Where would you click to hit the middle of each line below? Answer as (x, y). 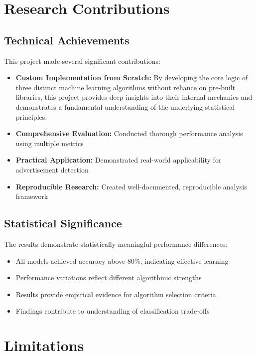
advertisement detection (52, 169)
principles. (31, 116)
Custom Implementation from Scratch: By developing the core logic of (132, 78)
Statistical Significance (63, 223)
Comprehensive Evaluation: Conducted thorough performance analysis (129, 133)
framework (32, 196)
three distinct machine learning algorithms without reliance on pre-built (126, 87)
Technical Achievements (67, 40)
